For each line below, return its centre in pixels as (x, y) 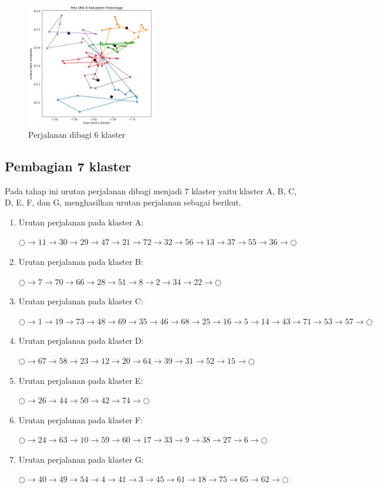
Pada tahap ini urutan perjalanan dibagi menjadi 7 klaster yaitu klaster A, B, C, (151, 190)
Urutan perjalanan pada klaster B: (81, 261)
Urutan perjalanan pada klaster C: (81, 301)
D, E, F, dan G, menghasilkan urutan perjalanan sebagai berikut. (123, 202)
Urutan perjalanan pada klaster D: (81, 341)
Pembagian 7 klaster (68, 166)
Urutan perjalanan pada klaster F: (81, 419)
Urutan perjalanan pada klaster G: (81, 459)
